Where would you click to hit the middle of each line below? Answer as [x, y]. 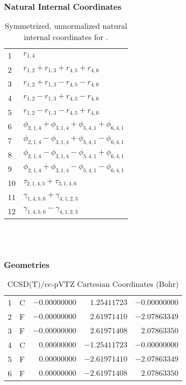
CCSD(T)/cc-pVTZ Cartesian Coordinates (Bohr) [93, 284]
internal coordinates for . [66, 37]
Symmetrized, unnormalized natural [66, 26]
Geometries [27, 264]
